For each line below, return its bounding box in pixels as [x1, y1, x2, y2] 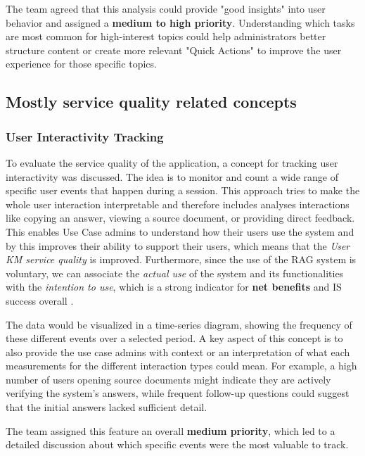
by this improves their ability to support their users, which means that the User [6, 238, 350, 253]
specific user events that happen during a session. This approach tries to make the [6, 183, 360, 198]
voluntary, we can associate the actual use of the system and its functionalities [6, 265, 344, 280]
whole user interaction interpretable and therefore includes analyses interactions [6, 196, 350, 211]
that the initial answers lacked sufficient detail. [6, 400, 207, 414]
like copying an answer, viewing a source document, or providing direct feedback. [6, 210, 355, 225]
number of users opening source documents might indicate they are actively [6, 372, 331, 386]
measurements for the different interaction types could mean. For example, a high [6, 358, 357, 373]
